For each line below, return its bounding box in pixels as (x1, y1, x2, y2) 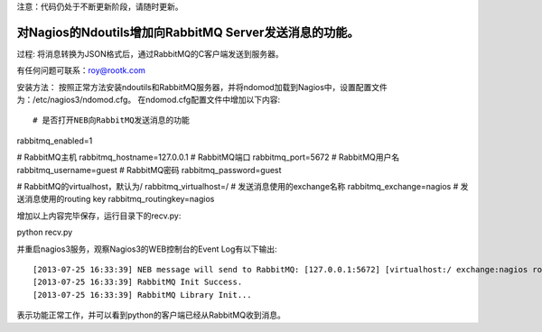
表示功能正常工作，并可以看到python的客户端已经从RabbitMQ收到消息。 (16, 309, 286, 320)
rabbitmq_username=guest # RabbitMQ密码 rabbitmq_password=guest (16, 164, 282, 175)
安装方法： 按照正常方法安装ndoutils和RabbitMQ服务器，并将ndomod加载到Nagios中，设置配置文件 (16, 81, 388, 92)
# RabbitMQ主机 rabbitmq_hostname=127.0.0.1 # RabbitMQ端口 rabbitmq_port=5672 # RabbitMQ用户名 (16, 152, 400, 162)
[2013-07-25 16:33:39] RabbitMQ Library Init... (33, 290, 252, 300)
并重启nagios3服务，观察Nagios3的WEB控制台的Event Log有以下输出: (16, 244, 277, 254)
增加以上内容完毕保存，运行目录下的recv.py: (16, 210, 182, 221)
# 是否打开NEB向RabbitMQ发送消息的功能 (33, 115, 190, 125)
